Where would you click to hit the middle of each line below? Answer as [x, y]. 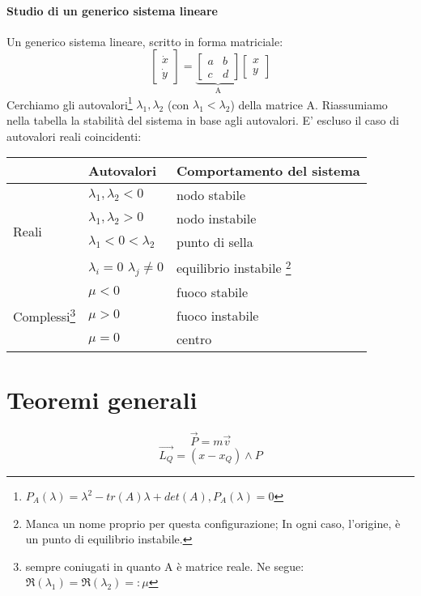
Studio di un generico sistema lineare [112, 10]
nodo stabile [211, 195]
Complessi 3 [45, 315]
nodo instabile [217, 219]
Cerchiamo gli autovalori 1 [70, 103]
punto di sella [215, 242]
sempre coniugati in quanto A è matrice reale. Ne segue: [165, 566]
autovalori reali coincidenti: [74, 136]
